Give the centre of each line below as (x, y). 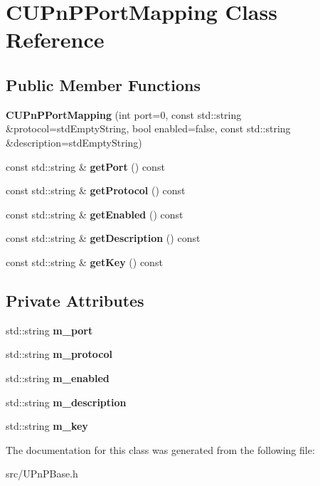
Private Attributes (75, 300)
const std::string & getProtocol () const (96, 190)
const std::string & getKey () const (84, 262)
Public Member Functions (103, 84)
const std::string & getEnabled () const (95, 214)
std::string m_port (49, 330)
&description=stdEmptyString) (74, 142)
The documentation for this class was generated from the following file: (160, 449)
